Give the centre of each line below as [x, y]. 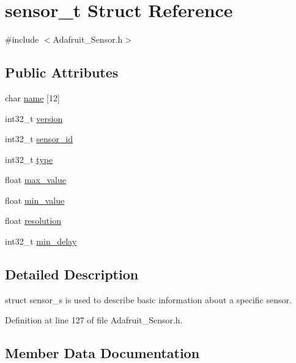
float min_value [35, 200]
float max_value [35, 180]
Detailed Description [72, 274]
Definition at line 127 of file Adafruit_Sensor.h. [94, 320]
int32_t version [34, 118]
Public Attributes [62, 72]
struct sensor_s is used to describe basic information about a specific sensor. [148, 299]
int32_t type [29, 159]
